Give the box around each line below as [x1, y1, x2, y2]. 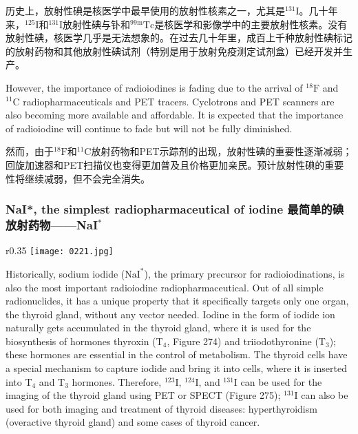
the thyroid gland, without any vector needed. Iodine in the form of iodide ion [6, 307, 335, 321]
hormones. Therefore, [72, 374, 162, 389]
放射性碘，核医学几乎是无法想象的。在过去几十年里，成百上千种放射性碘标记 [6, 30, 352, 45]
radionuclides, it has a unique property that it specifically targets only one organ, [6, 293, 349, 308]
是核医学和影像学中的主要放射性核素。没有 [154, 17, 348, 31]
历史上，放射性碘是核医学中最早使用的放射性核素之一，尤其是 [6, 3, 285, 17]
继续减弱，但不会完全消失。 [24, 171, 150, 185]
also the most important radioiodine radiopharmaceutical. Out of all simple [6, 280, 324, 294]
